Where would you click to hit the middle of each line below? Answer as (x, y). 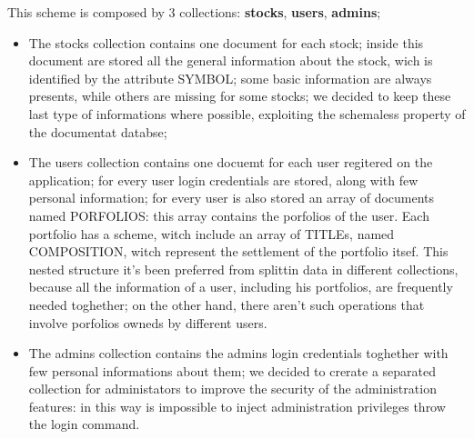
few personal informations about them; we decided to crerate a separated (232, 370)
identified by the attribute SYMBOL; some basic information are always (230, 78)
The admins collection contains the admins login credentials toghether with (238, 353)
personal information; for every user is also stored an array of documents (232, 198)
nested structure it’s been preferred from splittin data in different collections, (243, 269)
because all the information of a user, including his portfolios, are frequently (241, 287)
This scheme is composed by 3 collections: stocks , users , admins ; (194, 12)
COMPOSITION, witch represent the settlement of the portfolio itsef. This (238, 251)
